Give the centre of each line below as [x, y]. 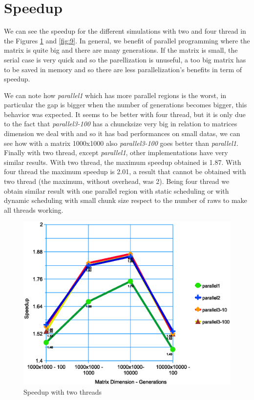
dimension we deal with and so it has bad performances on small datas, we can [122, 133]
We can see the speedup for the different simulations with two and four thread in [125, 31]
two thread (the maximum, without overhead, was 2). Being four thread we [117, 181]
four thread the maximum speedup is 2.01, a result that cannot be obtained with [125, 171]
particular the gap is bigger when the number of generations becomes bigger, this [126, 105]
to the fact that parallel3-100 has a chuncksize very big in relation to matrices [121, 124]
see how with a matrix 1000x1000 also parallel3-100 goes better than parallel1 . [121, 143]
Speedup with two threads [63, 391]
